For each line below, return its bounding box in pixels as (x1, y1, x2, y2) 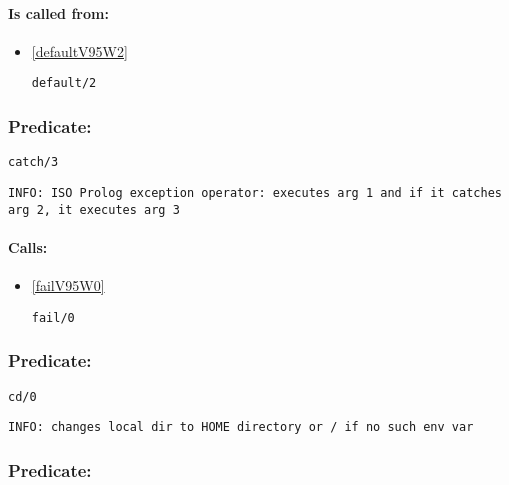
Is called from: (8, 2, 109, 23)
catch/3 (8, 155, 59, 170)
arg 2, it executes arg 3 (8, 202, 180, 217)
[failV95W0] (31, 275, 105, 296)
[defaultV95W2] (31, 40, 128, 61)
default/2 (31, 76, 97, 91)
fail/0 (31, 310, 75, 325)
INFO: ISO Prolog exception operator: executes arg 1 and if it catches (8, 185, 502, 200)
